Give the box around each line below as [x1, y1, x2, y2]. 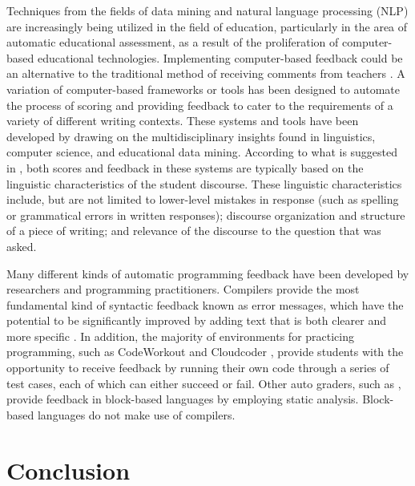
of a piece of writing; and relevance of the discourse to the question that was [6, 222, 381, 239]
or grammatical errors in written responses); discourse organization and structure [6, 206, 405, 223]
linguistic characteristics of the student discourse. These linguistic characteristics [6, 175, 402, 192]
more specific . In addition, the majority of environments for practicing [6, 327, 354, 344]
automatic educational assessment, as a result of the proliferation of [6, 34, 339, 51]
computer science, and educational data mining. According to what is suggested [6, 144, 398, 160]
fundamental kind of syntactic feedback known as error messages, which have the [6, 296, 404, 313]
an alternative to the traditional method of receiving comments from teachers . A [6, 65, 405, 82]
